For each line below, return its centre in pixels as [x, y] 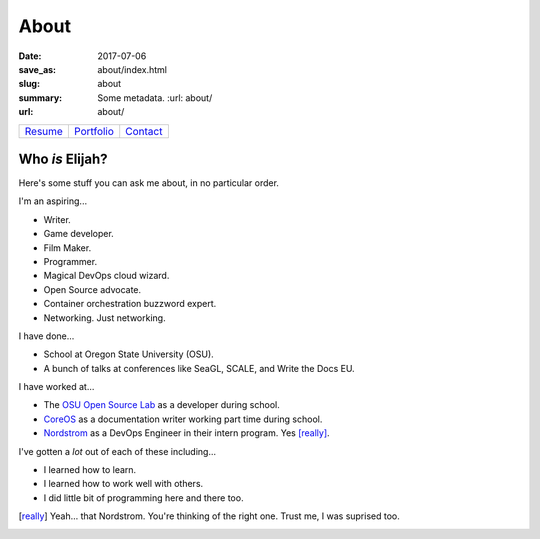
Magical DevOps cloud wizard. [106, 276]
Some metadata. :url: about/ [155, 97]
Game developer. [78, 234]
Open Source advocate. [92, 289]
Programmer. [70, 261]
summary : [40, 97]
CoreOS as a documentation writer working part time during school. [183, 419]
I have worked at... [56, 387]
